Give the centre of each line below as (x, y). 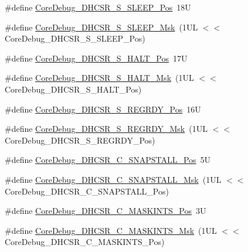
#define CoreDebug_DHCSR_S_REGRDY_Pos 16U (103, 109)
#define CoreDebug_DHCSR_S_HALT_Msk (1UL (99, 78)
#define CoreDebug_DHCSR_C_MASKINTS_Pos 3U (106, 211)
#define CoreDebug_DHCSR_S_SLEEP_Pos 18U (98, 7)
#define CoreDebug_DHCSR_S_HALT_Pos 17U (96, 58)
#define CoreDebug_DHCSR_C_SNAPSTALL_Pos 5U (108, 160)
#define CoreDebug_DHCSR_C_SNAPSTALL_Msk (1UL (113, 179)
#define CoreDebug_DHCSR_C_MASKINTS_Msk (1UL (111, 230)
